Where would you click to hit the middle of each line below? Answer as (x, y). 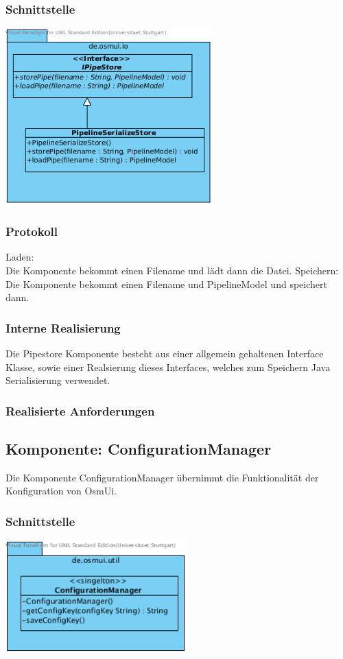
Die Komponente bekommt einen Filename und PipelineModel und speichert (166, 284)
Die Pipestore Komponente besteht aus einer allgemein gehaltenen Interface (165, 353)
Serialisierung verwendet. (58, 380)
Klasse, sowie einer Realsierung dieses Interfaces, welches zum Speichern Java (168, 367)
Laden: (20, 257)
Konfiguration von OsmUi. (61, 491)
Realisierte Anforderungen (80, 410)
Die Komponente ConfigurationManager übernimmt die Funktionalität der (162, 477)
